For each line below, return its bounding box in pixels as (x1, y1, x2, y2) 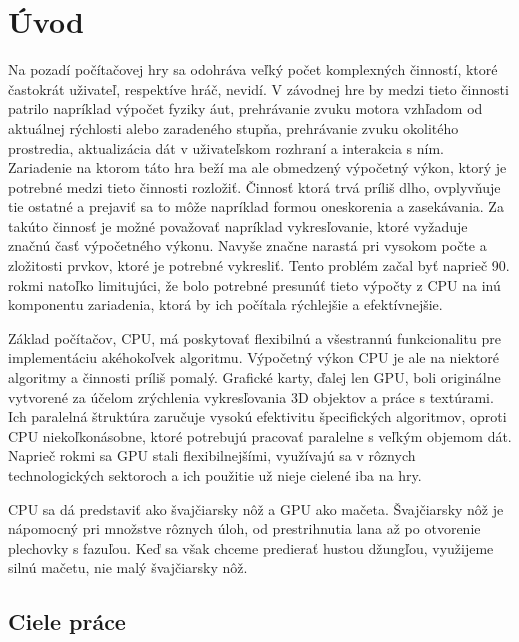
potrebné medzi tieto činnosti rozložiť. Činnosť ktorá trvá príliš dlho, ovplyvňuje (8, 176, 501, 197)
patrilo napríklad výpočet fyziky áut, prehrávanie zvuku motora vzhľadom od (8, 98, 483, 119)
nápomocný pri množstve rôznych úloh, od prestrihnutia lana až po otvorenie (8, 518, 481, 539)
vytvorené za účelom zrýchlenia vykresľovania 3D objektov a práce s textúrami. (8, 386, 494, 407)
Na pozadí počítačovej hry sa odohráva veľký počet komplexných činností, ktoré (8, 59, 498, 80)
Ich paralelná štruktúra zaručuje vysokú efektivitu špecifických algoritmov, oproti (8, 406, 507, 427)
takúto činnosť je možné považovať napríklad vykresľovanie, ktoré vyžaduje (8, 215, 468, 236)
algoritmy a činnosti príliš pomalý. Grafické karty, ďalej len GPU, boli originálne (8, 367, 501, 388)
